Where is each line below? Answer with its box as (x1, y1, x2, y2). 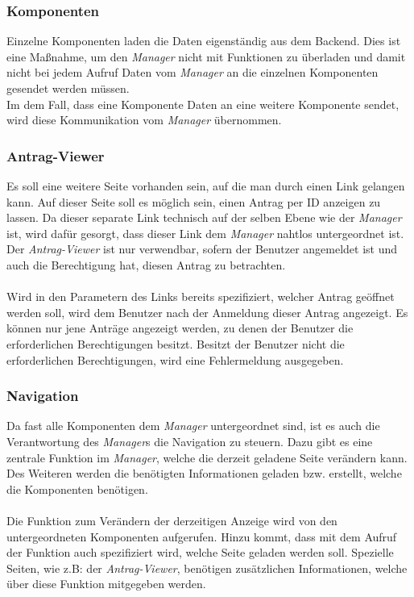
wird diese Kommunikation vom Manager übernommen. (6, 111, 282, 128)
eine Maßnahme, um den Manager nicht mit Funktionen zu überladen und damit (6, 48, 406, 65)
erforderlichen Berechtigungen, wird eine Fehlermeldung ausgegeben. (6, 351, 344, 368)
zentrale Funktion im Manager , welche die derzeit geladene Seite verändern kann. (6, 449, 408, 465)
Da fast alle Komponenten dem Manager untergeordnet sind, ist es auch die (6, 417, 380, 434)
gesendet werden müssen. (6, 80, 130, 96)
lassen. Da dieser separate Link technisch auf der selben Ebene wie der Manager (6, 209, 402, 226)
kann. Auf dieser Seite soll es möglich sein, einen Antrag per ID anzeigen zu (6, 193, 381, 210)
